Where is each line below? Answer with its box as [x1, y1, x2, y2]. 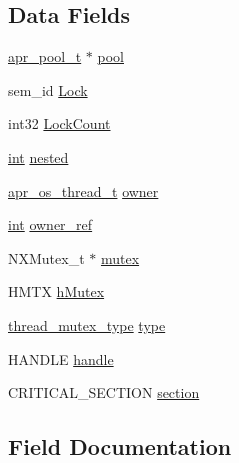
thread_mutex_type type [8, 314, 166, 335]
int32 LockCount [8, 113, 111, 134]
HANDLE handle [8, 348, 114, 369]
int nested [8, 146, 69, 167]
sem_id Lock [8, 79, 88, 100]
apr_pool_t [8, 46, 82, 67]
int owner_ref [8, 214, 93, 235]
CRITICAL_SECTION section [8, 382, 200, 403]
